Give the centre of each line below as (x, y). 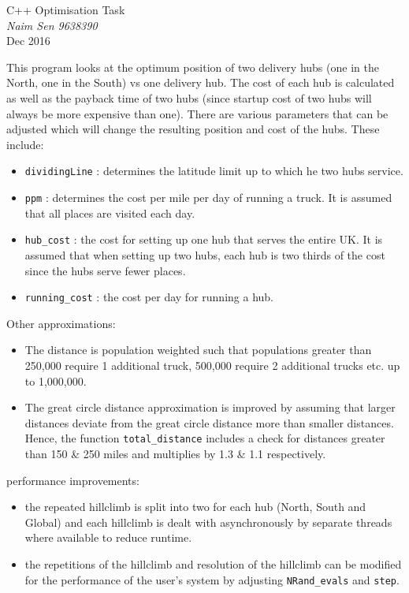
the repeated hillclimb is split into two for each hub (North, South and (195, 507)
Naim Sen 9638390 (52, 25)
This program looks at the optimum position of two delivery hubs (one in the (193, 67)
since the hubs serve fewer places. (105, 270)
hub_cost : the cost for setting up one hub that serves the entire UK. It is (204, 239)
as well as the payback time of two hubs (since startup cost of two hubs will (189, 97)
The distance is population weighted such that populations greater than (198, 350)
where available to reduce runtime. (108, 537)
